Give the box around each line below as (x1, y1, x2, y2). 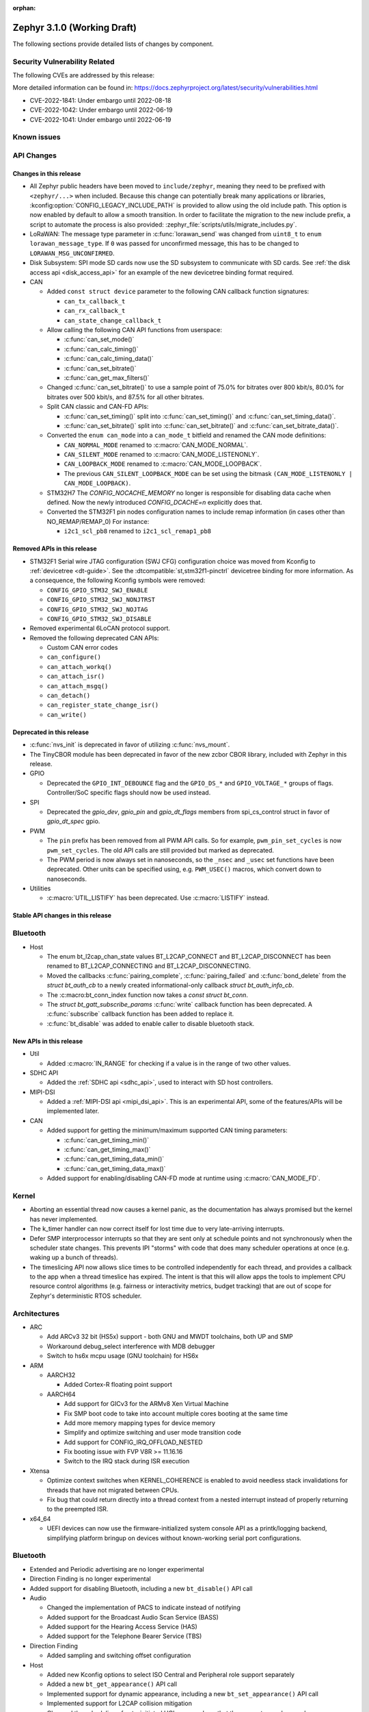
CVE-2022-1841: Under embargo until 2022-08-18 (29, 96, 172, 104)
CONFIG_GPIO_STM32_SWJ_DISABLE (46, 615, 152, 622)
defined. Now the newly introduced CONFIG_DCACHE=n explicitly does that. (46, 499, 262, 507)
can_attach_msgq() (46, 682, 109, 690)
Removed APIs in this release (12, 544, 97, 553)
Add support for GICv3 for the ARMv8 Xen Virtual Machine (64, 1400, 229, 1408)
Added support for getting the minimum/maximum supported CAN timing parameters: (46, 1126, 288, 1135)
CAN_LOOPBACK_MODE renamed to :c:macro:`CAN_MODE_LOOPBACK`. (64, 460, 262, 468)
